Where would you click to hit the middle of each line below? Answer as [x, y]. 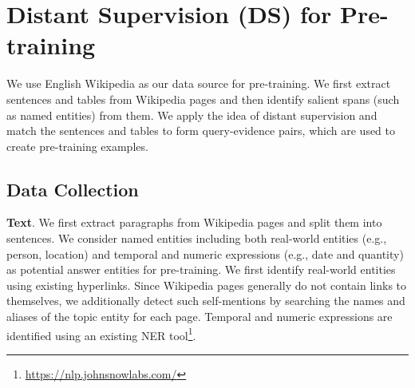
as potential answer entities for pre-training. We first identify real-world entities [201, 269]
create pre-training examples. [77, 146]
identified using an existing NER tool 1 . [101, 334]
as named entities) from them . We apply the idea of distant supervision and [192, 115]
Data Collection [73, 189]
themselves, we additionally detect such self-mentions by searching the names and [206, 301]
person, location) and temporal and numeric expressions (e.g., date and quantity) [205, 253]
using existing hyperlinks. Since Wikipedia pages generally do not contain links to [207, 285]
